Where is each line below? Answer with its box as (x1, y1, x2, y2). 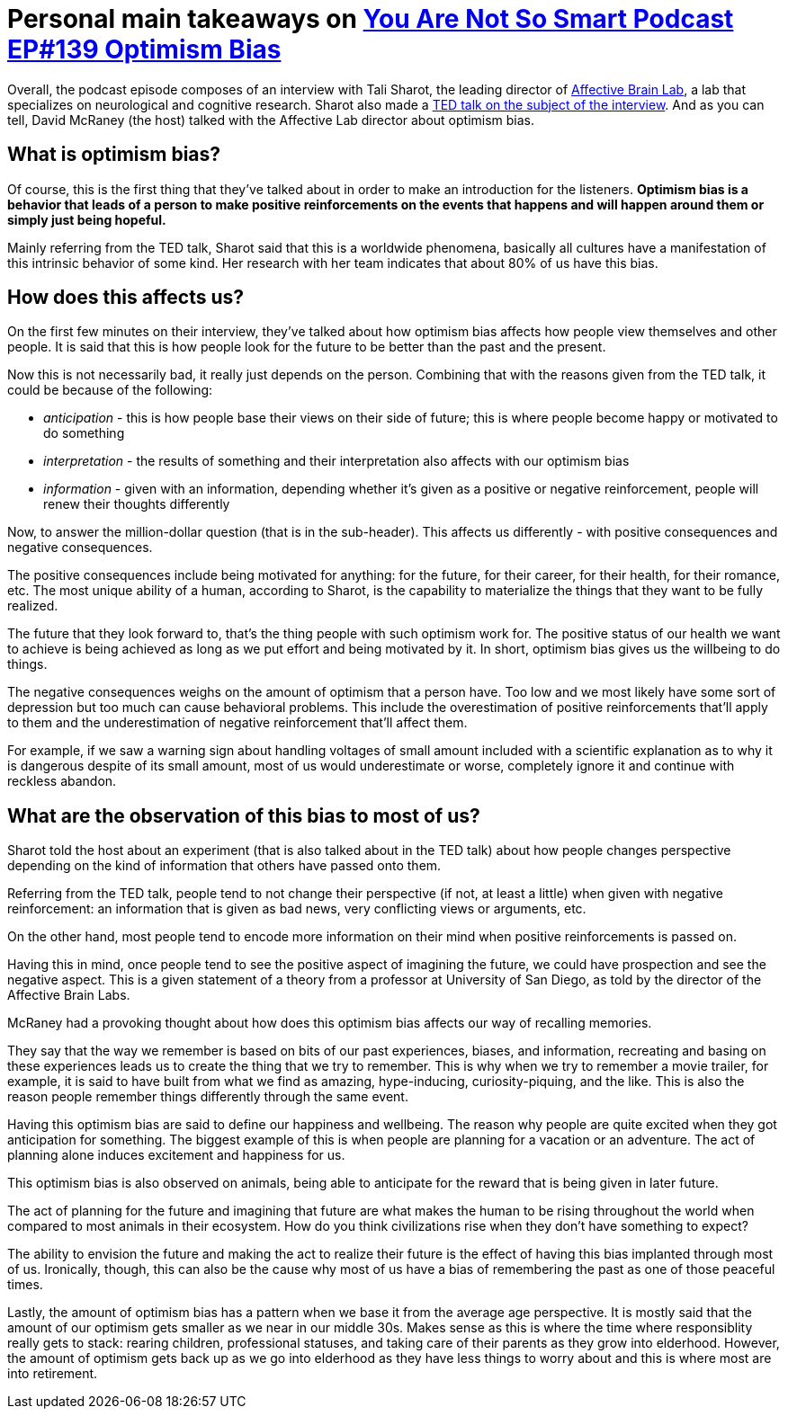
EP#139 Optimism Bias (7, 34, 282, 65)
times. (7, 1277, 43, 1293)
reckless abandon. (7, 773, 117, 789)
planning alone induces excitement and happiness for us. (7, 1147, 345, 1163)
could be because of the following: (7, 382, 213, 398)
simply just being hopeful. (7, 211, 166, 227)
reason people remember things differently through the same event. (7, 1089, 408, 1105)
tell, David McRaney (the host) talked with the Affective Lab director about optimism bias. (7, 111, 535, 128)
